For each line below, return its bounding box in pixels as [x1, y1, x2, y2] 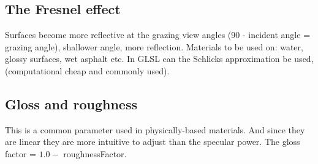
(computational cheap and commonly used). [5, 64, 170, 77]
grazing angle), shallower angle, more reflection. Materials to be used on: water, [5, 40, 303, 53]
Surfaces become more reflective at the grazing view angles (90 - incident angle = [5, 28, 311, 41]
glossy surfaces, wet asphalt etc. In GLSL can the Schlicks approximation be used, [5, 52, 314, 65]
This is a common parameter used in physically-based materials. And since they [5, 123, 305, 136]
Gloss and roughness [5, 94, 137, 113]
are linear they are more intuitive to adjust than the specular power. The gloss [5, 135, 300, 148]
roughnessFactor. [63, 147, 127, 160]
